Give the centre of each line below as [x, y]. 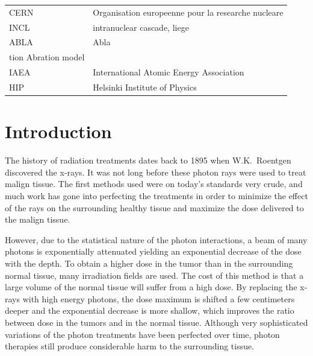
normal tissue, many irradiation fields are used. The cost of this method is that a [154, 275]
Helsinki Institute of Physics [145, 87]
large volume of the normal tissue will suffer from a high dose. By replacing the [151, 287]
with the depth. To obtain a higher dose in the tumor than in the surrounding [149, 263]
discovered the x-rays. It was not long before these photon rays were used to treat [156, 172]
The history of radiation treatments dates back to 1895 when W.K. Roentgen [148, 160]
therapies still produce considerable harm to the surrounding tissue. [130, 346]
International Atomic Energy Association [169, 72]
